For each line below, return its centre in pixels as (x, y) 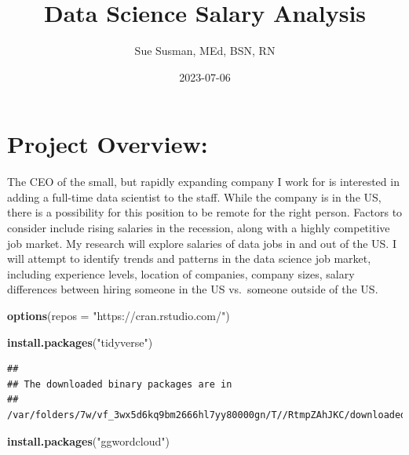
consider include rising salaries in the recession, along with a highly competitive (199, 228)
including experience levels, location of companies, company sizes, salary (181, 273)
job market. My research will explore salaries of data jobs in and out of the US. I (202, 243)
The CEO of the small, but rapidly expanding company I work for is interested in (203, 182)
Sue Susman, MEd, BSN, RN (205, 51)
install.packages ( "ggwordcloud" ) (88, 440)
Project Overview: (108, 144)
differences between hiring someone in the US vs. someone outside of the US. (193, 289)
